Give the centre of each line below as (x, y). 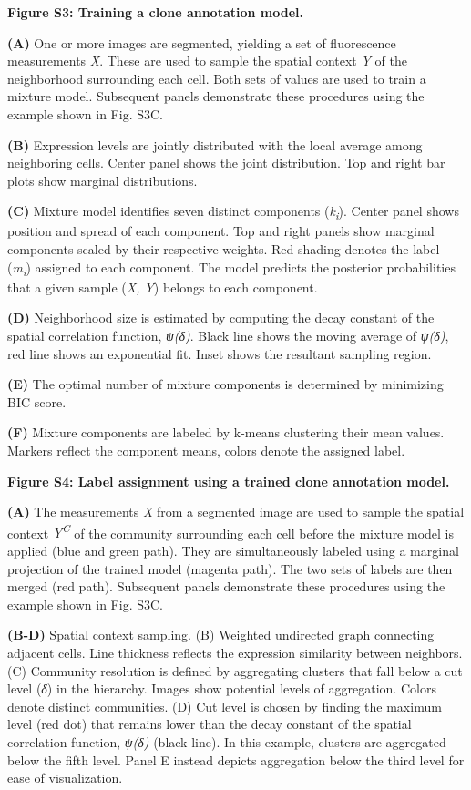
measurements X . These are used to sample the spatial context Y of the (207, 61)
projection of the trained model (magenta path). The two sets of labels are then (230, 568)
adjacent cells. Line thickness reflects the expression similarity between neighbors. (235, 652)
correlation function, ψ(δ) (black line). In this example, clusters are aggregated (227, 741)
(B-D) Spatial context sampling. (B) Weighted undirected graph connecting (221, 635)
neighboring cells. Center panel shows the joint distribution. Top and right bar (226, 163)
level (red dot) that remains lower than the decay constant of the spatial (210, 724)
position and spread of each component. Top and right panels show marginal (221, 231)
